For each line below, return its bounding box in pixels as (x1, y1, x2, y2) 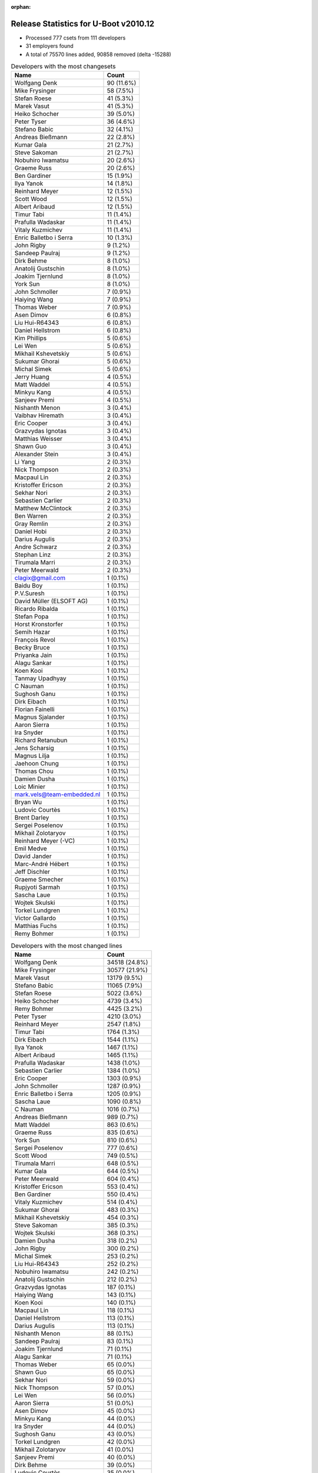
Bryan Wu (14, 798, 42, 807)
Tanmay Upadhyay (14, 675, 67, 683)
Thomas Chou (14, 767, 54, 775)
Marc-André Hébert (14, 860, 69, 868)
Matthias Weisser (14, 435, 63, 443)
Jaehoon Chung (14, 759, 59, 768)
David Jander (14, 852, 52, 860)
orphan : (11, 4, 31, 10)
